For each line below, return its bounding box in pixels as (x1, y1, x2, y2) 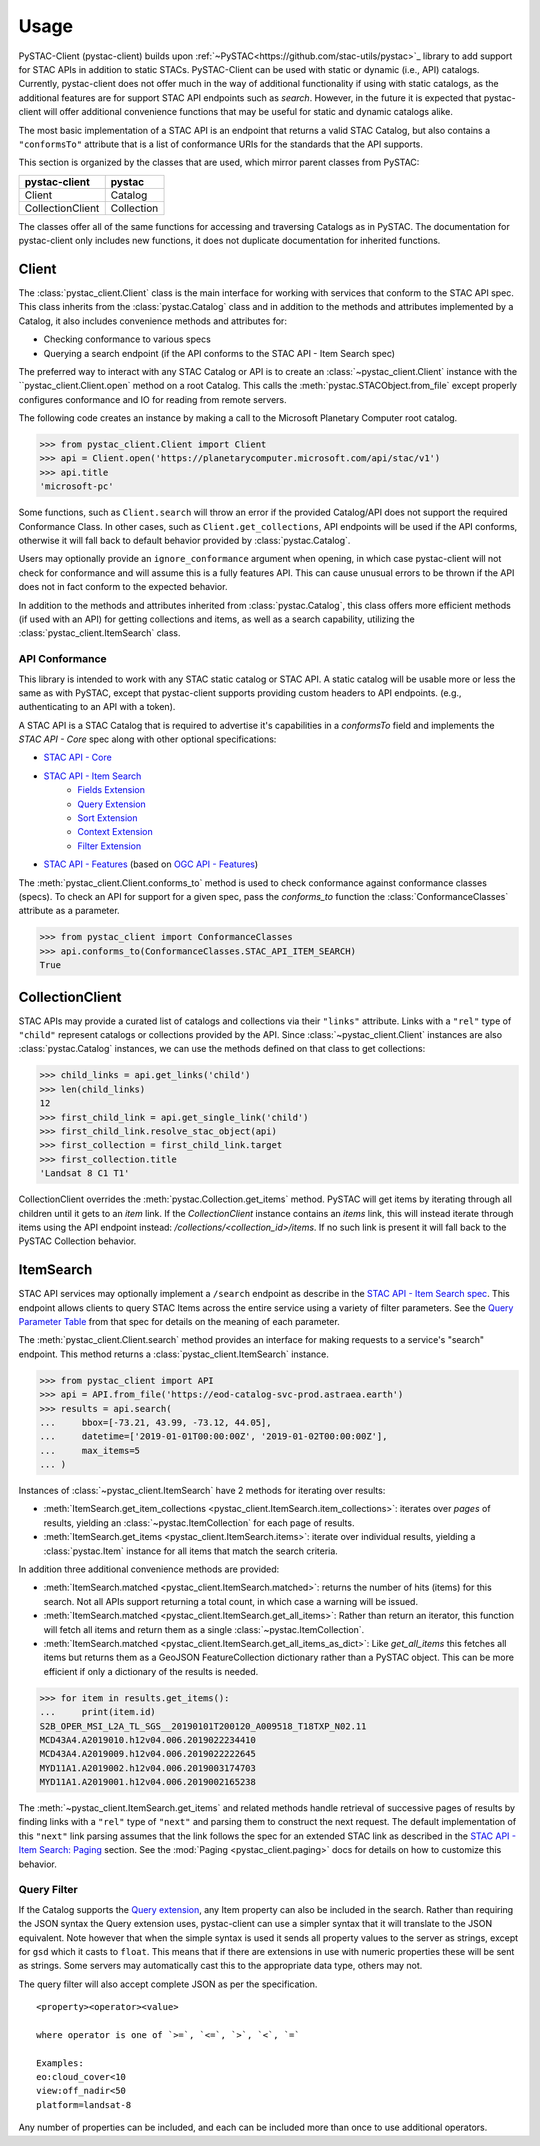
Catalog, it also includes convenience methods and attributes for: (18, 315, 287, 327)
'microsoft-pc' (39, 481, 114, 492)
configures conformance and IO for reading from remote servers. (18, 393, 287, 405)
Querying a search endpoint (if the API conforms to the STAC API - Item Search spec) (43, 347, 395, 359)
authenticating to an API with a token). (18, 701, 176, 713)
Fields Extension (77, 784, 145, 796)
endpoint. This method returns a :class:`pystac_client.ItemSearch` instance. (18, 1348, 330, 1360)
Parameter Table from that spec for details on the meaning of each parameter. (18, 1315, 340, 1327)
